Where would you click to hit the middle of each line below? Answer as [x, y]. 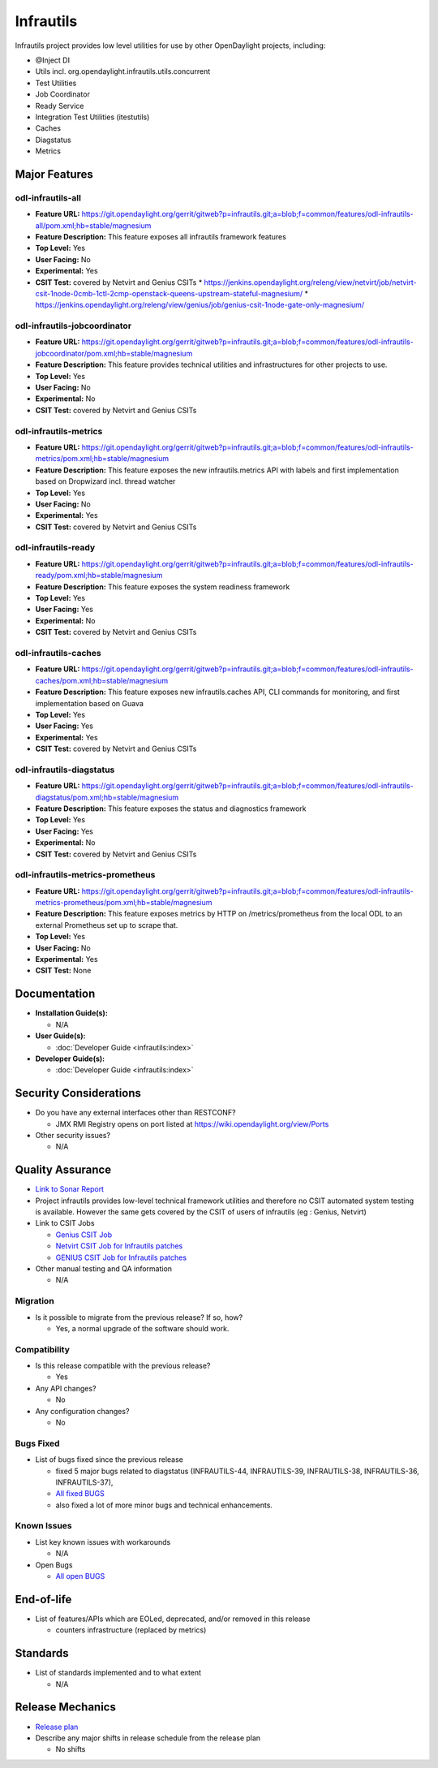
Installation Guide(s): [72, 1013]
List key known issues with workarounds [103, 1542]
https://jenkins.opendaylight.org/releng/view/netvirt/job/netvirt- [310, 282]
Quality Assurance [63, 1170]
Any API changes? [66, 1388]
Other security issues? [73, 1135]
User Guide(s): [60, 1036]
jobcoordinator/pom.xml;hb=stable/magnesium [114, 353]
